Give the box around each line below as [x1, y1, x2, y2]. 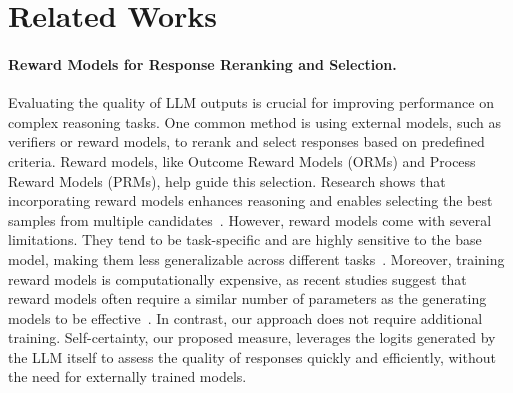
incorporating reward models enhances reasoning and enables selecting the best [8, 190, 493, 211]
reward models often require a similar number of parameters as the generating [8, 288, 487, 309]
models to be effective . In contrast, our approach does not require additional [8, 307, 483, 328]
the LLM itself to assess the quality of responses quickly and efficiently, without [8, 346, 496, 367]
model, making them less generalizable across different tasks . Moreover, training [8, 248, 505, 269]
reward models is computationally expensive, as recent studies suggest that [8, 268, 467, 289]
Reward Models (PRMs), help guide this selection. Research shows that [8, 170, 446, 191]
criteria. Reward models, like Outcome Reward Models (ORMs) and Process [8, 150, 476, 171]
